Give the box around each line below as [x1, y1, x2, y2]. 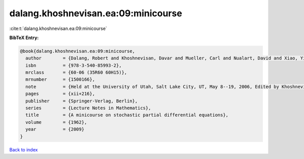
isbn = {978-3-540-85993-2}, [25, 62, 122, 68]
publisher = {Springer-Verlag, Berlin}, [25, 98, 138, 104]
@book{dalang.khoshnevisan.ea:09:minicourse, [20, 48, 135, 54]
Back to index [9, 146, 38, 152]
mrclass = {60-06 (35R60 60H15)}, [25, 70, 127, 76]
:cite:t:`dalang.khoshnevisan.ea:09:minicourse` [9, 25, 107, 31]
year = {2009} [25, 126, 85, 132]
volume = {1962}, [25, 119, 87, 125]
